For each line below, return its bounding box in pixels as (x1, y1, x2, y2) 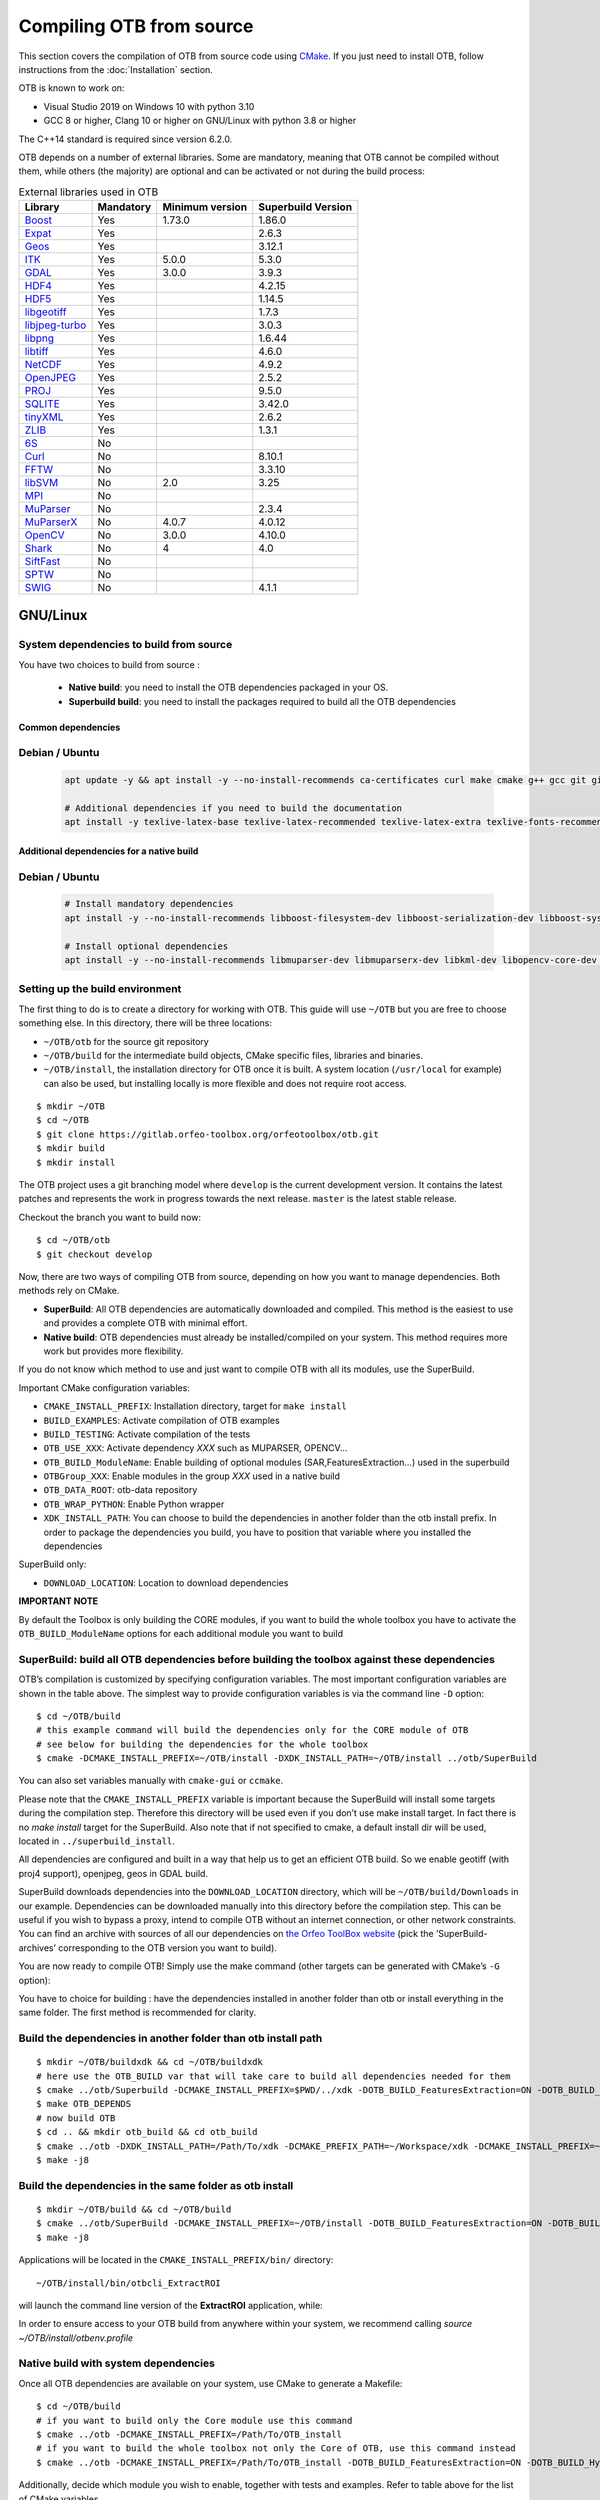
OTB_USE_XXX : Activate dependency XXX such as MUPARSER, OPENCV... (43, 1442, 348, 1454)
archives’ (18, 1941, 57, 1954)
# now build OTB (36, 2112, 116, 2124)
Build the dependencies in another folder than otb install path (18, 2031, 323, 2045)
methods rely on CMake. (18, 1285, 120, 1297)
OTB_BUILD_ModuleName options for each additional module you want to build (18, 1627, 344, 1639)
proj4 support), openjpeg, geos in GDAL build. (18, 1867, 209, 1879)
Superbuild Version (258, 200, 353, 214)
